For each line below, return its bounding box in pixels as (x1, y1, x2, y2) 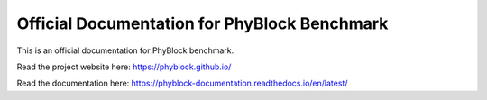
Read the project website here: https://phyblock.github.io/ (16, 61, 232, 72)
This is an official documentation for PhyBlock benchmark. (16, 45, 234, 56)
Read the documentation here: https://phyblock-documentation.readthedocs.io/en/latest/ (16, 77, 348, 89)
